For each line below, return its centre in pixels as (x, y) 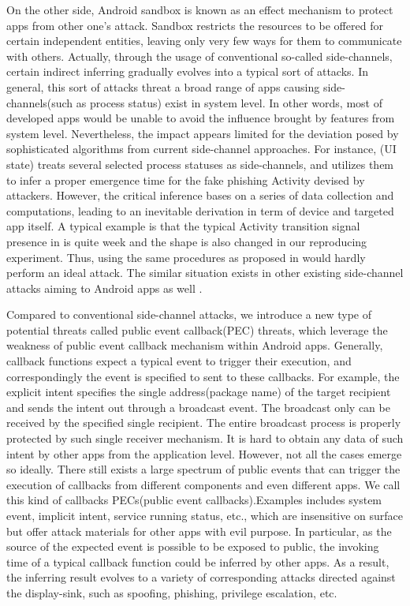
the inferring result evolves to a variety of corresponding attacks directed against (201, 577)
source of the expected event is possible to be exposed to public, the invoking (193, 546)
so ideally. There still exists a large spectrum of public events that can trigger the (203, 469)
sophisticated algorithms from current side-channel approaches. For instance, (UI (201, 149)
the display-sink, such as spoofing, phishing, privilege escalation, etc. (172, 592)
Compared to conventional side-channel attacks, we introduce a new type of (189, 314)
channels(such (40, 102)
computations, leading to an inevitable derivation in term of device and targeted (200, 210)
